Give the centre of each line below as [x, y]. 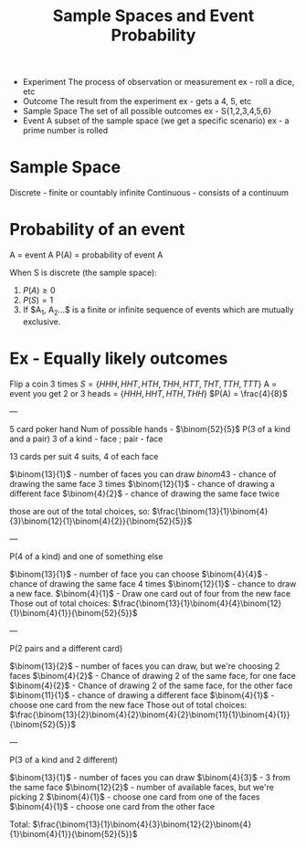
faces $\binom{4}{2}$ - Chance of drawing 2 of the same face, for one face [153, 675]
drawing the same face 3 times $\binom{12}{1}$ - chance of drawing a [142, 483]
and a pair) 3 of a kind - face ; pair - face [86, 439]
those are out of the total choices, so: [80, 511]
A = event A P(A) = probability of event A [86, 255]
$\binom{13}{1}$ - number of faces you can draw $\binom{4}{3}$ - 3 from [150, 777]
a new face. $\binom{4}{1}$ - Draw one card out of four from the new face [150, 593]
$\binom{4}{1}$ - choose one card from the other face [112, 806]
